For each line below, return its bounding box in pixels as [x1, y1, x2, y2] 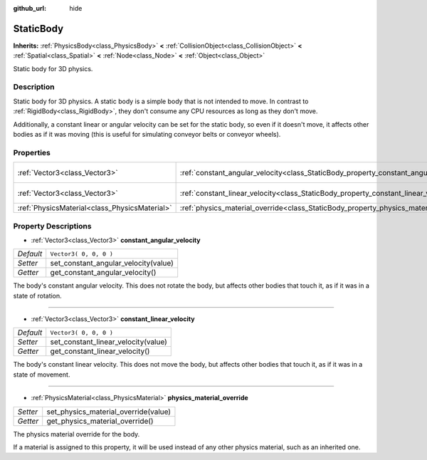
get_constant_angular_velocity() [50, 268, 157, 278]
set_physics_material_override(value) [46, 407, 171, 417]
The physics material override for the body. [13, 429, 140, 438]
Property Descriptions [13, 221, 92, 231]
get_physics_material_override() [46, 416, 154, 426]
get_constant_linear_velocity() [50, 346, 150, 356]
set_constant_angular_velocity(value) [50, 258, 174, 268]
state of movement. [13, 370, 70, 379]
